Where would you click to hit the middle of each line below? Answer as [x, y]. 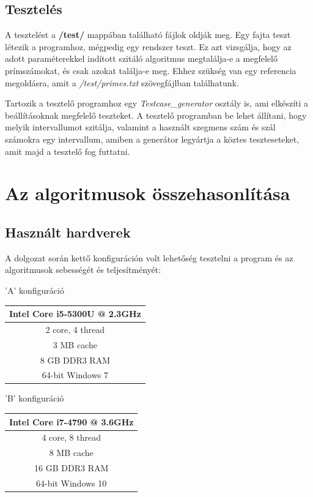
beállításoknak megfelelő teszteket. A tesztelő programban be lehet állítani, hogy [156, 115]
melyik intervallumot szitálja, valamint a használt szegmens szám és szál [140, 127]
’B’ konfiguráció [35, 398]
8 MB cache [71, 453]
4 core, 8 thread [71, 437]
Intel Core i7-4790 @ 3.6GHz [72, 421]
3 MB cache [75, 344]
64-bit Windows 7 [75, 375]
